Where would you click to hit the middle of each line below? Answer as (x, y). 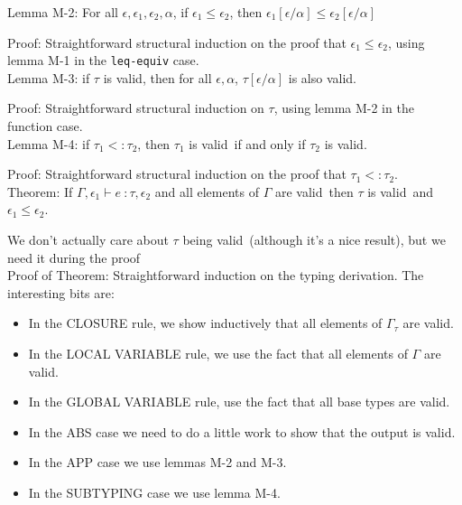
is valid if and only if (247, 143)
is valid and (401, 191)
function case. (45, 126)
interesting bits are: (61, 292)
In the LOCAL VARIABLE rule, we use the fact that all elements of (218, 353)
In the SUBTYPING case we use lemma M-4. (154, 492)
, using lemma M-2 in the (344, 108)
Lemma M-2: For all (63, 12)
